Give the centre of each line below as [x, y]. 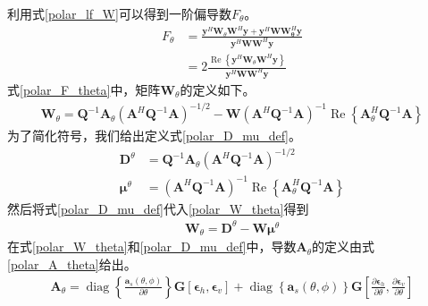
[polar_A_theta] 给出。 [72, 263]
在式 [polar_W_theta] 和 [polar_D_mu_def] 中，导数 [152, 246]
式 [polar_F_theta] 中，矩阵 [84, 89]
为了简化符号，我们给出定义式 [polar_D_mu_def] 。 [154, 136]
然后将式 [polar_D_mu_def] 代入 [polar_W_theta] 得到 [158, 208]
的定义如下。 [218, 89]
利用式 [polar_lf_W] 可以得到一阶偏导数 [119, 13]
